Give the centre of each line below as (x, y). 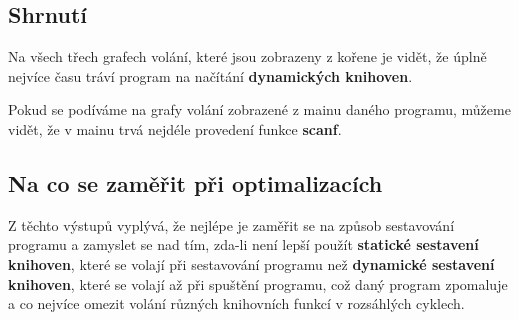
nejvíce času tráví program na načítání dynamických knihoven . (210, 75)
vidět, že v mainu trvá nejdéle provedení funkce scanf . (175, 128)
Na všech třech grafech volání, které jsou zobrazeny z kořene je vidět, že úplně (247, 56)
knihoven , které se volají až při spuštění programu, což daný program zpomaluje (258, 283)
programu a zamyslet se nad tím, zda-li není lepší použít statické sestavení (243, 244)
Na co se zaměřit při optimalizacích (195, 182)
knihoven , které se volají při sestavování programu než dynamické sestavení (251, 263)
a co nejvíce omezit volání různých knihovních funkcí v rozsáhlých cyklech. (236, 303)
